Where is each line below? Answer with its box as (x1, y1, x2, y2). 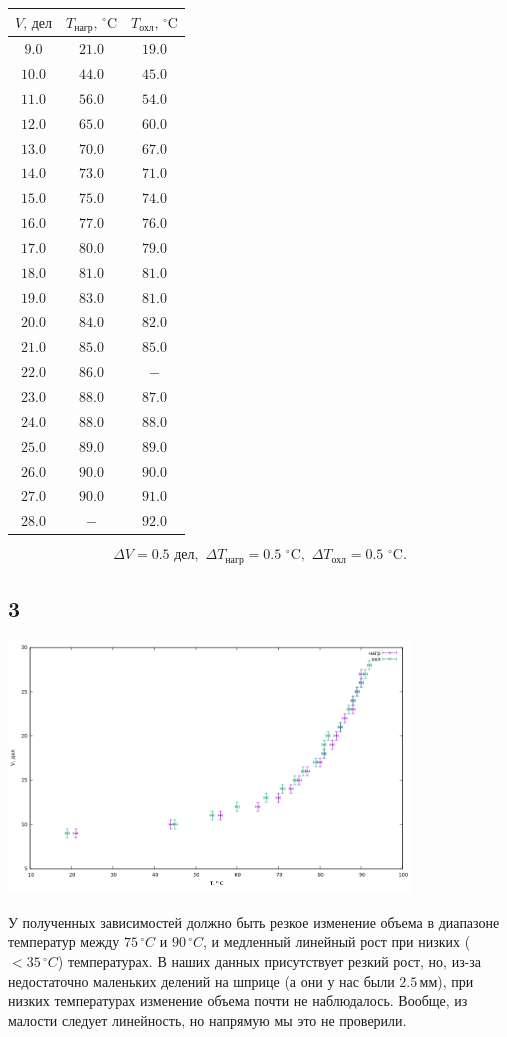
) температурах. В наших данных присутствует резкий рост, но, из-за (57, 951, 482, 972)
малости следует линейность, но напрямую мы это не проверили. (8, 1009, 407, 1030)
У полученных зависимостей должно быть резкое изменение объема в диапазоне (8, 911, 500, 932)
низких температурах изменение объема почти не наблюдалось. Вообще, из (8, 990, 468, 1011)
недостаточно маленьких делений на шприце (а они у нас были (8, 970, 395, 991)
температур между (8, 931, 120, 952)
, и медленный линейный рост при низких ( (203, 931, 471, 952)
